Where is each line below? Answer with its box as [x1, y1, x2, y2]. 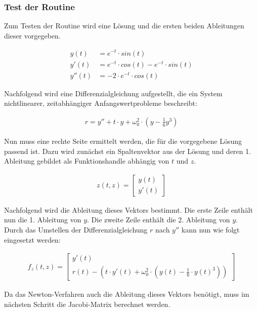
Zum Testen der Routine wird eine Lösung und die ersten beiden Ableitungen [4, 20, 244, 31]
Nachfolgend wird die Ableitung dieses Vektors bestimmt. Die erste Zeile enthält [4, 204, 253, 215]
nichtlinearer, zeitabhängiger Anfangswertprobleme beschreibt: [4, 98, 197, 108]
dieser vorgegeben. [4, 30, 61, 41]
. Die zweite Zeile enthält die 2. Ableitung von [87, 214, 230, 225]
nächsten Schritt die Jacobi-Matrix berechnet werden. [4, 298, 170, 309]
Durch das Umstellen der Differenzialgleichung [4, 224, 148, 235]
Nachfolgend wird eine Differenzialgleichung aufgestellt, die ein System [4, 88, 223, 98]
